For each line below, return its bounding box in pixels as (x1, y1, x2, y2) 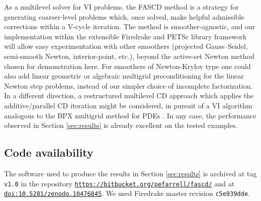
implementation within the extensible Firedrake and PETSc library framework (4, 31, 247, 41)
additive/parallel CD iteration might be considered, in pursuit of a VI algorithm (4, 100, 252, 110)
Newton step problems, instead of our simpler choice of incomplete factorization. (4, 80, 253, 91)
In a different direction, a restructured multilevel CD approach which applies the (4, 90, 254, 101)
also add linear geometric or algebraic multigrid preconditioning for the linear (4, 71, 244, 81)
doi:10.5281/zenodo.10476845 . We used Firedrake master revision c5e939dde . (4, 188, 250, 198)
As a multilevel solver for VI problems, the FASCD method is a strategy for (4, 2, 239, 12)
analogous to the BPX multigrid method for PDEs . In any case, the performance (4, 110, 256, 120)
